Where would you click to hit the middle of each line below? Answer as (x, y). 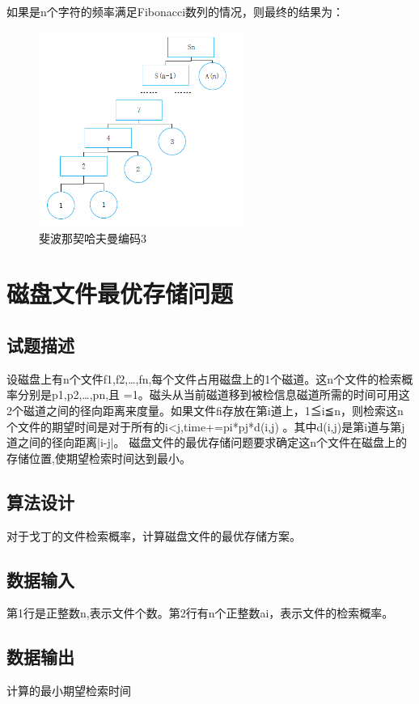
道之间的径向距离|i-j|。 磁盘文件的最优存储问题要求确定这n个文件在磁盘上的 (207, 442)
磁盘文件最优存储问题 (120, 293)
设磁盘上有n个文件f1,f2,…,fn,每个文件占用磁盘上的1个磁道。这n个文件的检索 (204, 378)
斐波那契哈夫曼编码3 (93, 237)
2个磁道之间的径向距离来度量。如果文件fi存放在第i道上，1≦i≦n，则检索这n (205, 411)
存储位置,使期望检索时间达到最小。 (99, 458)
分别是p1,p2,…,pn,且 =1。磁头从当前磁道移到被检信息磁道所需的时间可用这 (214, 394)
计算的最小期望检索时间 (69, 691)
